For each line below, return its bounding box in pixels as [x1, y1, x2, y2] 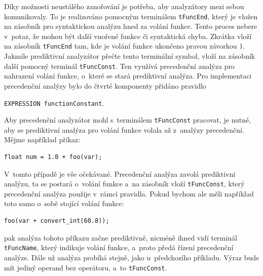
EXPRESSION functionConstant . [4, 97, 104, 108]
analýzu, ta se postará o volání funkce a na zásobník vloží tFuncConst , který [4, 178, 245, 189]
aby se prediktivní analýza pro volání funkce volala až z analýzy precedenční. [4, 124, 244, 135]
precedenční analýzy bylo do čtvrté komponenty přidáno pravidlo [4, 80, 206, 91]
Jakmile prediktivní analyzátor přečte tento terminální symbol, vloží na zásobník [4, 51, 255, 61]
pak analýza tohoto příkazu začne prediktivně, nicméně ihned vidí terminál [4, 232, 237, 243]
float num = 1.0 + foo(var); [4, 153, 102, 161]
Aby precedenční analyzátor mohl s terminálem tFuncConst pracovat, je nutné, [4, 114, 251, 125]
